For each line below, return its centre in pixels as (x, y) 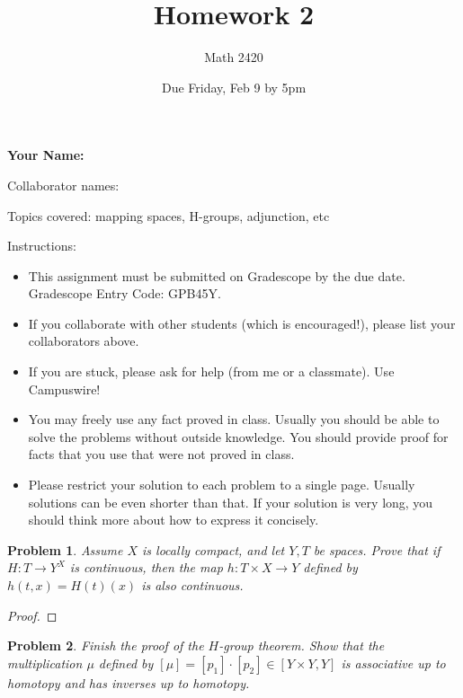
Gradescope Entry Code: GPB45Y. (125, 293)
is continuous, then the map (146, 567)
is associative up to (393, 663)
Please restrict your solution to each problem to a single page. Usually (222, 485)
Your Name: (46, 155)
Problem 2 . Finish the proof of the (106, 645)
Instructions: (42, 246)
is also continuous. (192, 585)
